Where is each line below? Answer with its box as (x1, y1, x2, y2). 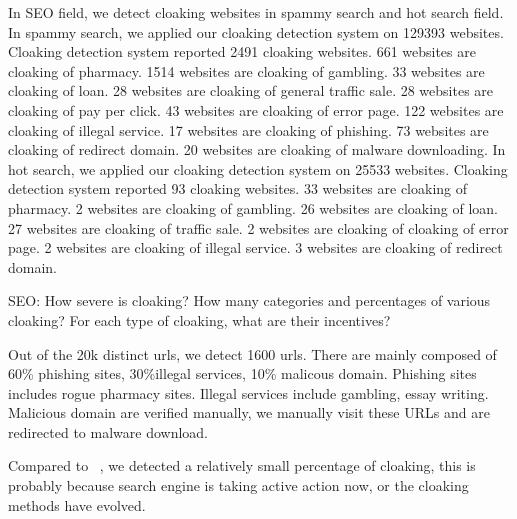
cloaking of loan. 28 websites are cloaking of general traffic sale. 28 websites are (8, 80, 494, 101)
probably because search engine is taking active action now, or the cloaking (8, 475, 469, 496)
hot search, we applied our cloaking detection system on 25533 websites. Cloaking (8, 158, 508, 179)
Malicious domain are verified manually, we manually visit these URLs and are (8, 402, 490, 423)
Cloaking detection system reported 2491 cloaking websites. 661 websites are (8, 41, 476, 62)
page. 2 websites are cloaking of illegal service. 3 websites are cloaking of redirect (8, 237, 503, 258)
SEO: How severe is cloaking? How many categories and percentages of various (8, 290, 491, 311)
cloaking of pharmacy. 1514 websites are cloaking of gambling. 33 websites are (8, 60, 485, 81)
